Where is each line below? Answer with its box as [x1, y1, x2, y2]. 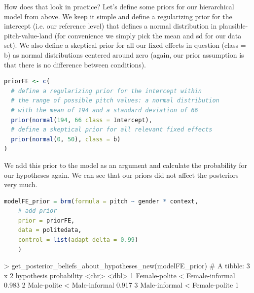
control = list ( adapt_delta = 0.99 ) [18, 236, 139, 244]
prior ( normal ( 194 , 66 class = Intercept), [11, 116, 152, 124]
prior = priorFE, [18, 217, 75, 224]
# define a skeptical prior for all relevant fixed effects [11, 126, 213, 133]
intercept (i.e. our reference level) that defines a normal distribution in [4, 21, 217, 31]
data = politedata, [18, 227, 82, 234]
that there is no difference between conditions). [4, 59, 146, 69]
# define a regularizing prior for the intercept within [11, 87, 202, 95]
